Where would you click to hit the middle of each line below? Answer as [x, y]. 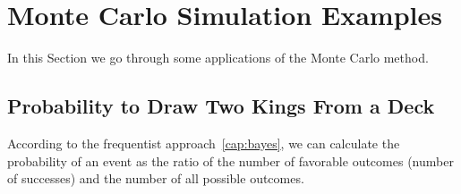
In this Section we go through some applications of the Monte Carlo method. [218, 58]
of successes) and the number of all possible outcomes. [156, 178]
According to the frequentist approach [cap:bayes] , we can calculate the [204, 143]
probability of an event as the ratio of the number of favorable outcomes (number [230, 160]
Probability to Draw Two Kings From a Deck [221, 106]
